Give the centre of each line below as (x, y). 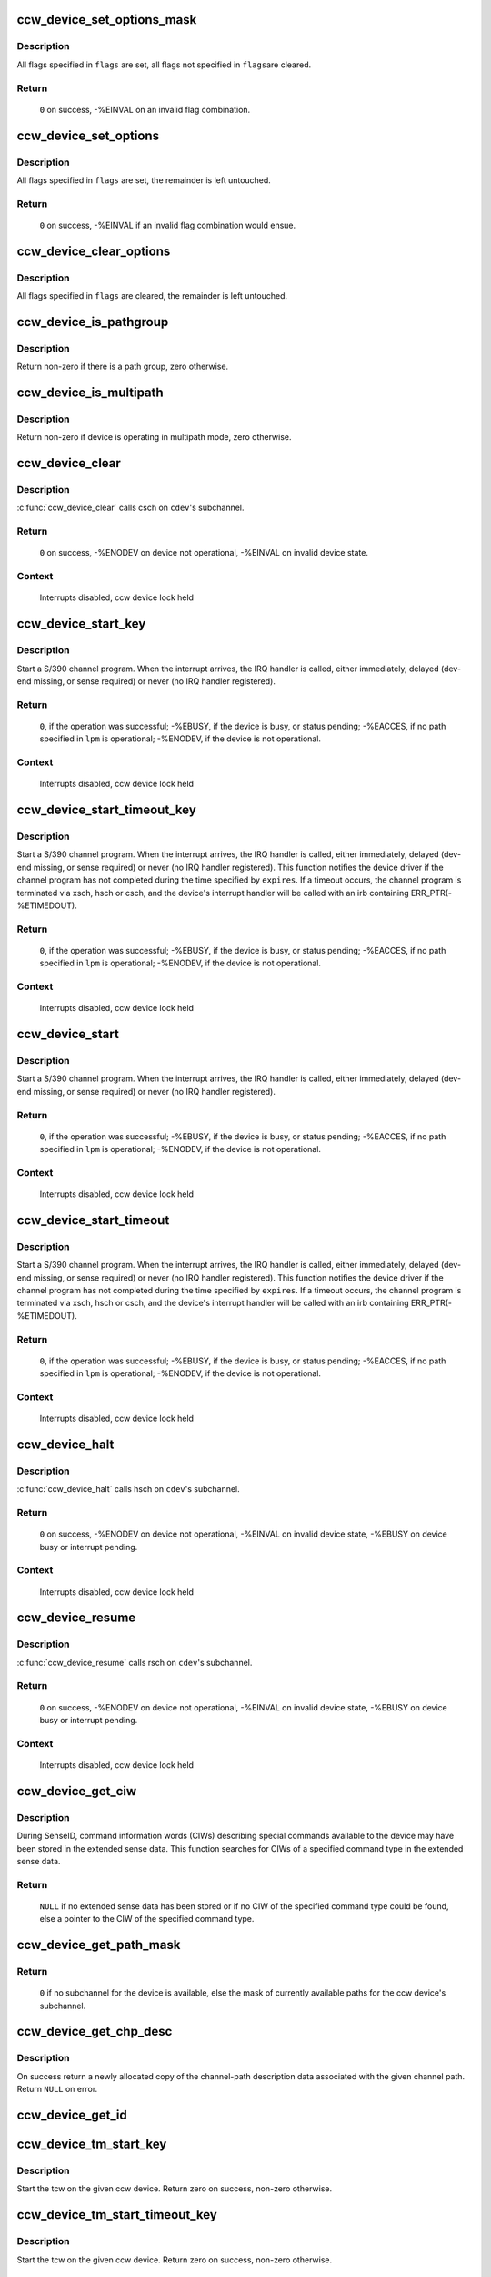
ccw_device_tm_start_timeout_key (117, 2215)
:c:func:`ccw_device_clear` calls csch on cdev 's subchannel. (130, 508)
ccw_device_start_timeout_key (107, 810)
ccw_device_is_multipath (90, 392)
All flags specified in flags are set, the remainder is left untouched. (144, 180)
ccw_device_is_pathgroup (93, 322)
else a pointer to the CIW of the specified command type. (147, 1919)
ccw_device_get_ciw (77, 1791)
